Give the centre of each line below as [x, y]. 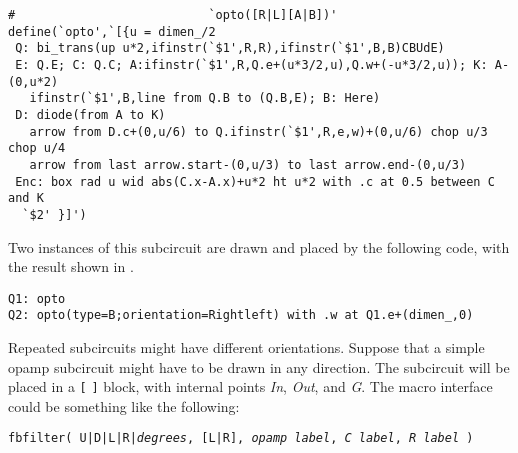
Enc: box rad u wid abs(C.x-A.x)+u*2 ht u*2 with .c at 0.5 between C [255, 181]
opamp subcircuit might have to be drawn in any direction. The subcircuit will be [259, 366]
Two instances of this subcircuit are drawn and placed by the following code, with [259, 246]
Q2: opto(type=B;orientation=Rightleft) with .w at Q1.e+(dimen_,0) [241, 315]
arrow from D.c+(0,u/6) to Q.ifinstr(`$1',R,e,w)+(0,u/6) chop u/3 [258, 131]
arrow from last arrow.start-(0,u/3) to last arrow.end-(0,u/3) [248, 164]
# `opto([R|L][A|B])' [173, 15]
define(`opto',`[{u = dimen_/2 [112, 31]
